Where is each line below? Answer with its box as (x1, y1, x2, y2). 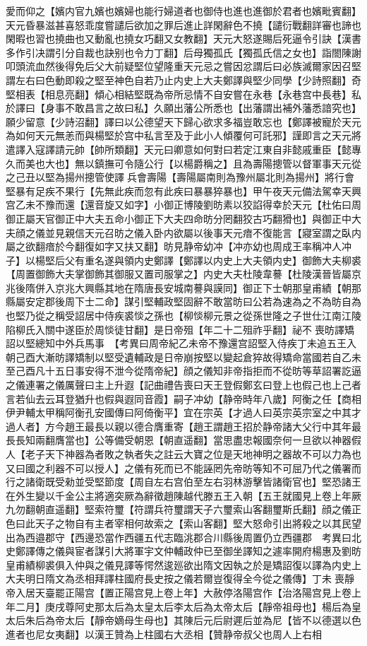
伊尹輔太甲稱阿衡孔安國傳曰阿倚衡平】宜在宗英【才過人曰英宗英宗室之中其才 (6, 405, 361, 420)
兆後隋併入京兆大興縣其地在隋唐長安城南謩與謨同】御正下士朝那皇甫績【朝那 (6, 280, 361, 295)
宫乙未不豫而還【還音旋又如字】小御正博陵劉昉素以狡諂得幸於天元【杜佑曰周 (6, 197, 361, 212)
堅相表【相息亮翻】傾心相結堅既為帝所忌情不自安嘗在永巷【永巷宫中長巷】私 (6, 86, 361, 101)
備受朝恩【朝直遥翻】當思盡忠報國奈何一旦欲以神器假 (114, 433, 361, 447)
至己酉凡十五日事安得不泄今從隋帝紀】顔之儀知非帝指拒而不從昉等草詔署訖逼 (6, 363, 361, 378)
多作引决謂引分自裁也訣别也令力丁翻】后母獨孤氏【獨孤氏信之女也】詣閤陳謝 (6, 45, 361, 59)
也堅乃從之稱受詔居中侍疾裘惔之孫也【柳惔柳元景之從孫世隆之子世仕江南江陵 (6, 308, 361, 323)
